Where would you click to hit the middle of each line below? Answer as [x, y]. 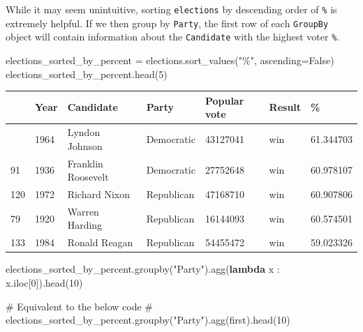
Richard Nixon [98, 194]
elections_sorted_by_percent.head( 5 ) [87, 74]
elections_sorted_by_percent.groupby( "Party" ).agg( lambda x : [143, 269]
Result [285, 107]
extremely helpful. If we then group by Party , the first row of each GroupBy [167, 23]
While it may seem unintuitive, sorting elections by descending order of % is [171, 9]
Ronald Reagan [100, 242]
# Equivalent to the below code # [79, 306]
